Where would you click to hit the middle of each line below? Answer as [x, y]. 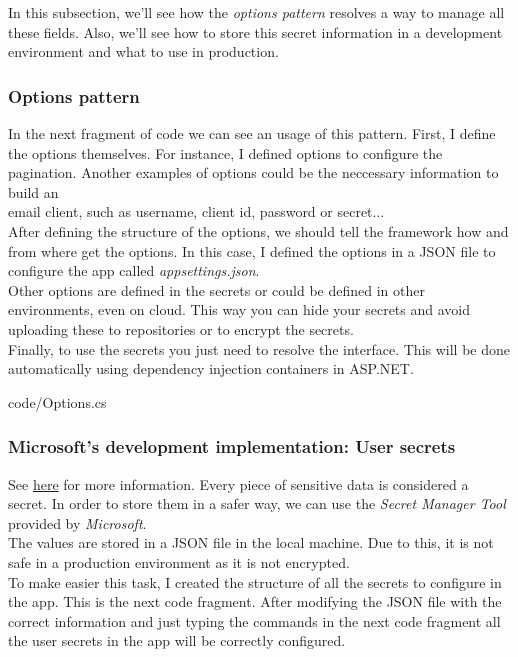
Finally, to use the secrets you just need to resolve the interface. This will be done [259, 348]
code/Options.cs [57, 401]
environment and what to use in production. [143, 51]
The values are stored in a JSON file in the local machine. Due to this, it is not [251, 542]
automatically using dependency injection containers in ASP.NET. [211, 368]
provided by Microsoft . [77, 522]
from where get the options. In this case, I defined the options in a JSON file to [252, 250]
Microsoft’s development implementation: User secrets [232, 446]
